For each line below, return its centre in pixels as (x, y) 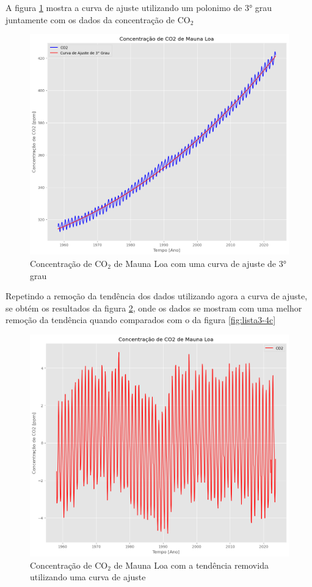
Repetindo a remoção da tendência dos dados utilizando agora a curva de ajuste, (157, 296)
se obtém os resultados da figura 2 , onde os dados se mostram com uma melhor (154, 308)
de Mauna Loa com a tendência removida (191, 565)
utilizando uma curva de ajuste (88, 577)
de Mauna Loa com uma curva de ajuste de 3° (200, 263)
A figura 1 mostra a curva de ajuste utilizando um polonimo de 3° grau (139, 7)
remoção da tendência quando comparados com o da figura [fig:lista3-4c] (141, 320)
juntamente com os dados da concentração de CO (98, 19)
